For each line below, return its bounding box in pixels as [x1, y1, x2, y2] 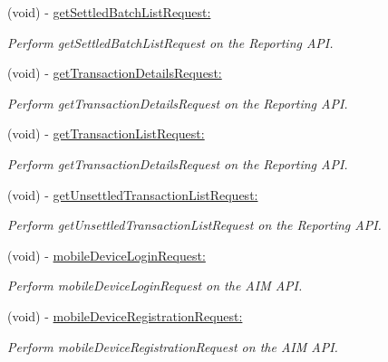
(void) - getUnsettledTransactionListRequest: [7, 185, 258, 204]
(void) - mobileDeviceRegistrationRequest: [7, 306, 243, 325]
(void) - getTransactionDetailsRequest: [7, 63, 222, 82]
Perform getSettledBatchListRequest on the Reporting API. [7, 33, 334, 52]
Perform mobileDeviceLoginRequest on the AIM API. [7, 276, 303, 295]
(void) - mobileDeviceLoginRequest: [7, 245, 206, 264]
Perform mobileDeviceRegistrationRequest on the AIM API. [7, 337, 338, 356]
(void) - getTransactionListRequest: [7, 124, 205, 143]
